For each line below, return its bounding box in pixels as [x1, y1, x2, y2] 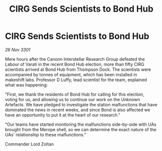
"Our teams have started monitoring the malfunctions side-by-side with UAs [5, 121, 157, 127]
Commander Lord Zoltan [5, 141, 54, 147]
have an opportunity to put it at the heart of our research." [5, 112, 121, 117]
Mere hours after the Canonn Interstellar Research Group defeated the [5, 56, 145, 62]
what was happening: [5, 82, 48, 88]
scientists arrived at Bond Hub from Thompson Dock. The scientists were [5, 67, 151, 72]
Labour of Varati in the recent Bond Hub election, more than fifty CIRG [5, 61, 145, 67]
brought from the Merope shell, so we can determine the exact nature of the [5, 126, 157, 132]
